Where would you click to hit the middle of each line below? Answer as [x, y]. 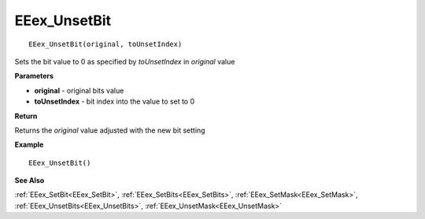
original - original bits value [79, 90]
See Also [30, 181]
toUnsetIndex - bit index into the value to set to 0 [115, 101]
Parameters [34, 76]
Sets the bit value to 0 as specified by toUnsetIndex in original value [125, 61]
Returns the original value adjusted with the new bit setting [110, 130]
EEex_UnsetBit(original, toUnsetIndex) [105, 44]
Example [29, 144]
